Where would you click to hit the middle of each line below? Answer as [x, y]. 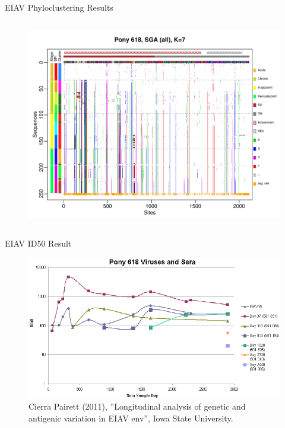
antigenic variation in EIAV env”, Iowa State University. [131, 418]
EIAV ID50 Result [38, 243]
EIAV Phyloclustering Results [59, 7]
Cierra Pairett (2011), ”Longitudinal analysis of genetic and [137, 406]
